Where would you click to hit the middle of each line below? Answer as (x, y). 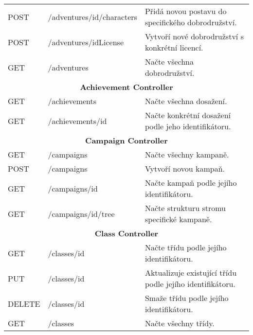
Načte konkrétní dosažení (188, 115)
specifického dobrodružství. (191, 22)
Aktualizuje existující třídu (191, 273)
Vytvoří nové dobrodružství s (194, 36)
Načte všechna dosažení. (186, 101)
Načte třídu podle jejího (186, 247)
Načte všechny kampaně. (187, 154)
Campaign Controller (126, 140)
